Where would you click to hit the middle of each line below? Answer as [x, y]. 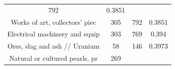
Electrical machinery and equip [54, 34]
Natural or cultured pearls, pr [54, 58]
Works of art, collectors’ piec [53, 22]
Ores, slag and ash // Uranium [54, 46]
